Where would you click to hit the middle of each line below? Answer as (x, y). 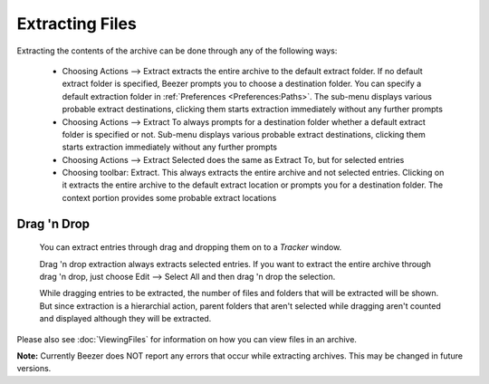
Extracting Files (77, 24)
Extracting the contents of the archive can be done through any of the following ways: (177, 51)
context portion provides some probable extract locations (169, 197)
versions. (34, 369)
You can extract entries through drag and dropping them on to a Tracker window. (191, 247)
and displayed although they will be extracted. (125, 319)
